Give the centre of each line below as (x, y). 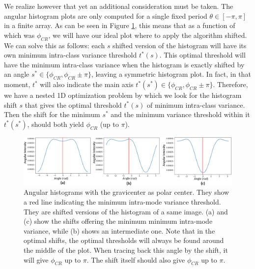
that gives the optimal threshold (73, 105)
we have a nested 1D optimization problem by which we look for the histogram (123, 95)
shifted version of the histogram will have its (180, 45)
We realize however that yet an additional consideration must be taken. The (119, 6)
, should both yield (56, 124)
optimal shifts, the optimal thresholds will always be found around (124, 240)
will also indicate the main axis (87, 84)
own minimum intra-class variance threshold (71, 55)
